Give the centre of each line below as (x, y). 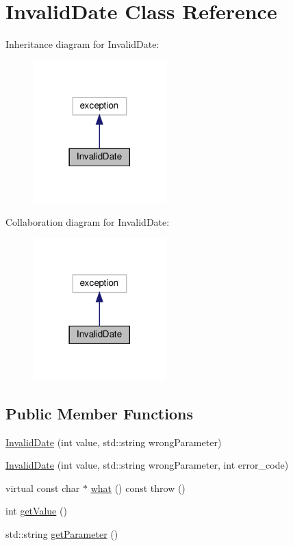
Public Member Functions (99, 413)
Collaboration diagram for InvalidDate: (88, 221)
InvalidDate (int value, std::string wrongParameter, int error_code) (147, 465)
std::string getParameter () (62, 533)
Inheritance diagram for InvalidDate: (82, 44)
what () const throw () (138, 487)
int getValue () (36, 511)
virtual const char (43, 487)
